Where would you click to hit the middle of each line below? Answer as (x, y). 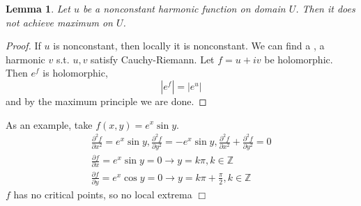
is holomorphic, (75, 73)
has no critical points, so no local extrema (103, 195)
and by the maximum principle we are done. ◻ (106, 101)
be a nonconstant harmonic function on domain (184, 8)
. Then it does (325, 8)
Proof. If (23, 46)
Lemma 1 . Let (38, 8)
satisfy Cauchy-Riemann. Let (153, 59)
